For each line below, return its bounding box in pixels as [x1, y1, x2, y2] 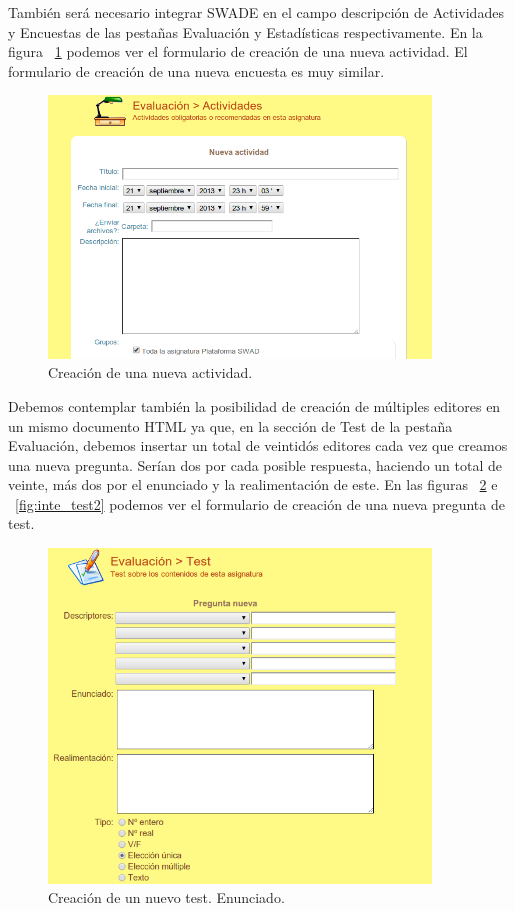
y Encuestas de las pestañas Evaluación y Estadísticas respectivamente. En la [8, 21, 483, 42]
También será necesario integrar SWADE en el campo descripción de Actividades [8, 2, 504, 22]
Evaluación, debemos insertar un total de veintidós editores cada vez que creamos [8, 435, 508, 456]
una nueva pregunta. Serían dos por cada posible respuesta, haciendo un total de [8, 454, 503, 475]
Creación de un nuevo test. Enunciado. [48, 887, 285, 908]
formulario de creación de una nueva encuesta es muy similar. [8, 60, 385, 81]
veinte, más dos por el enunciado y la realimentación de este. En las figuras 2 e [8, 474, 498, 495]
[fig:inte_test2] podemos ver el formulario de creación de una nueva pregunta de [15, 493, 505, 514]
